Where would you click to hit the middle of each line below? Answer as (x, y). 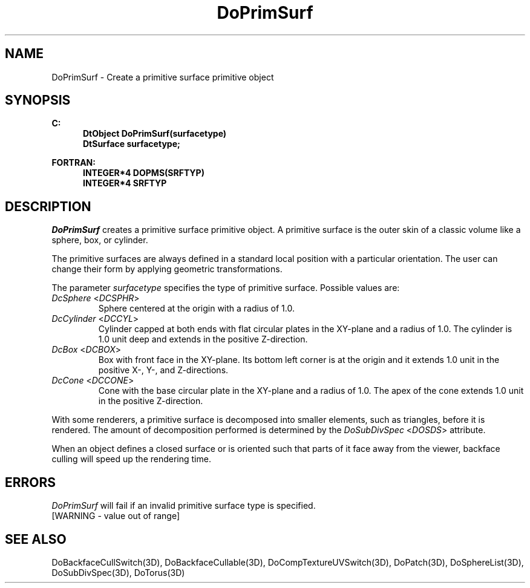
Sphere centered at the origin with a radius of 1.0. (196, 309)
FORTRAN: (74, 163)
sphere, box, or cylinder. (100, 240)
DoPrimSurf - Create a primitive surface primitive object (163, 77)
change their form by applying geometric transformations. (167, 269)
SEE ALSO (36, 539)
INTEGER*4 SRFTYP (125, 183)
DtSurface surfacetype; (132, 144)
